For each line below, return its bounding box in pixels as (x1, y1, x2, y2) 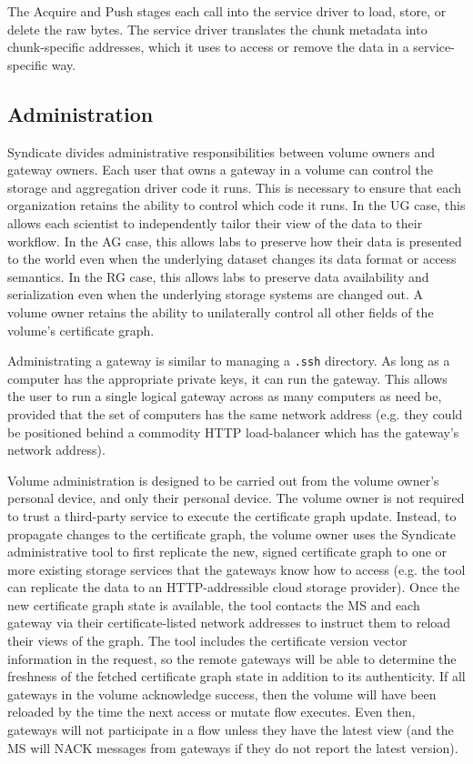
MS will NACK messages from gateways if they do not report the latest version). (7, 738, 458, 757)
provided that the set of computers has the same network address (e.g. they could (7, 404, 463, 423)
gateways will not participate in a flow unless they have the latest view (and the (7, 720, 454, 739)
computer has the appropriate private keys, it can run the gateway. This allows (7, 368, 448, 387)
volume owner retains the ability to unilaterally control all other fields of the (7, 302, 434, 321)
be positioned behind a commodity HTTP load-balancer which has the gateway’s (7, 422, 459, 441)
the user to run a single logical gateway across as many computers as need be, (7, 387, 442, 406)
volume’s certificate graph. (7, 320, 155, 339)
